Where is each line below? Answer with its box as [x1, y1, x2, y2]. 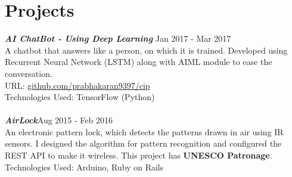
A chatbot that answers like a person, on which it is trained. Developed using [5, 44, 288, 56]
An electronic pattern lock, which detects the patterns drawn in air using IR [5, 125, 284, 138]
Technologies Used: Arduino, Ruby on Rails [5, 160, 164, 173]
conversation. [5, 67, 52, 79]
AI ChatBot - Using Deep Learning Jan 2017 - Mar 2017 [5, 32, 231, 45]
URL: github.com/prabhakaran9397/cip [5, 79, 150, 91]
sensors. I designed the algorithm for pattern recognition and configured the [5, 137, 282, 150]
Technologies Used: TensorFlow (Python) [5, 91, 155, 103]
